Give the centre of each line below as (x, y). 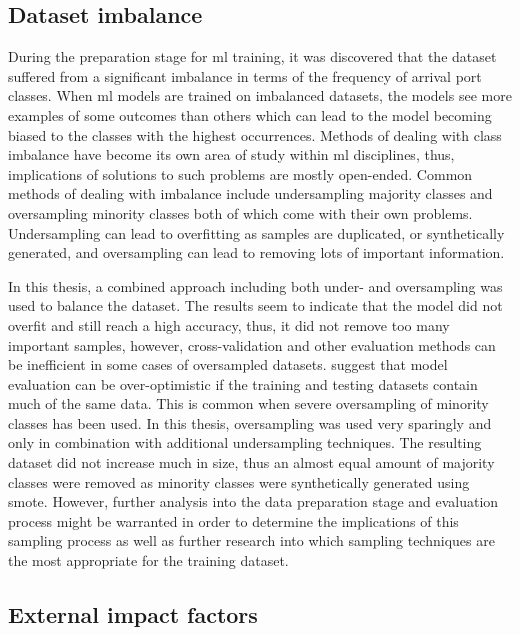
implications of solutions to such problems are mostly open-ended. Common (240, 173)
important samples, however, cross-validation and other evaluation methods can (252, 344)
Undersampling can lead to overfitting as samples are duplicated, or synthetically (256, 232)
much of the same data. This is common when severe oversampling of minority (248, 403)
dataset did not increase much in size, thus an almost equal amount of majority (251, 462)
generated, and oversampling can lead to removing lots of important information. (256, 252)
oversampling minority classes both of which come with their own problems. (240, 212)
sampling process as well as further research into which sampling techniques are (251, 540)
